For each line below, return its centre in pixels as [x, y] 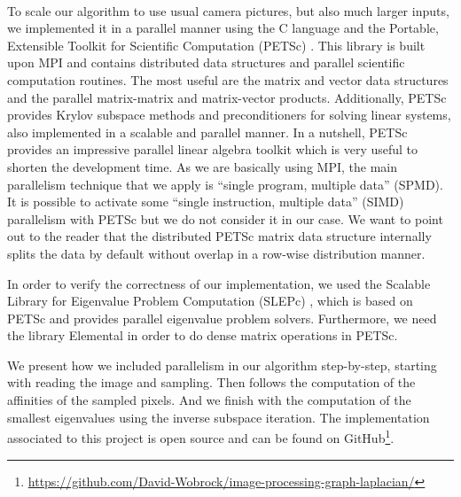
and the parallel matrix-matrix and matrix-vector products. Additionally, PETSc [227, 97]
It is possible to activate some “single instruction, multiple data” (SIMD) [206, 202]
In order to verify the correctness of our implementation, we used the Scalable [219, 283]
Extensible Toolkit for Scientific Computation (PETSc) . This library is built [216, 45]
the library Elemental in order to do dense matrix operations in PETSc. [203, 335]
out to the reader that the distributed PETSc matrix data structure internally [219, 236]
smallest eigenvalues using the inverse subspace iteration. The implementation [219, 417]
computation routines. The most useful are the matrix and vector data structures [228, 79]
